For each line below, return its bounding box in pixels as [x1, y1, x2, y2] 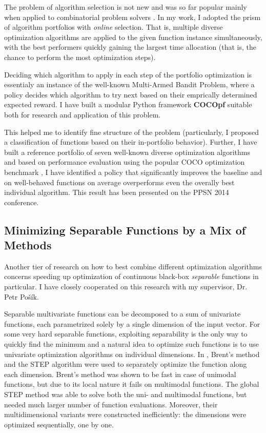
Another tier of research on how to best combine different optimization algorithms [4, 261, 262, 271]
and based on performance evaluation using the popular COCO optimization [4, 156, 245, 167]
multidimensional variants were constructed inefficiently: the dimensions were [4, 409, 247, 420]
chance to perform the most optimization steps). [4, 51, 156, 62]
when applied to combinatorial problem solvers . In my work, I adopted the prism [4, 11, 261, 22]
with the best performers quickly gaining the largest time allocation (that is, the [4, 42, 257, 52]
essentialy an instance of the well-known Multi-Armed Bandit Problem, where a [4, 79, 255, 90]
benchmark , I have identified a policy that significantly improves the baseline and [4, 166, 262, 177]
